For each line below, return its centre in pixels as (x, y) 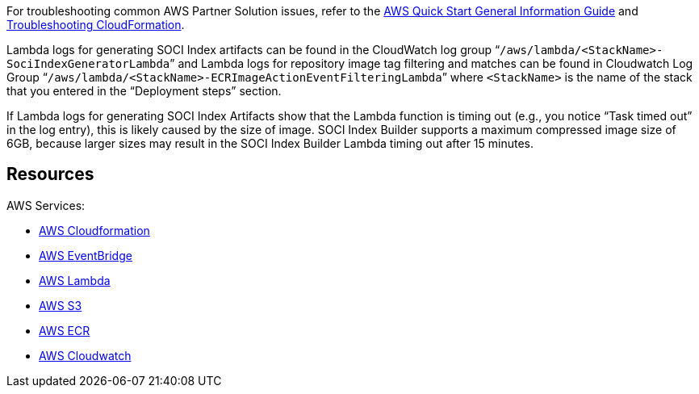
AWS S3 (61, 305)
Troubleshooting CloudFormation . (96, 25)
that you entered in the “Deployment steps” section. (144, 91)
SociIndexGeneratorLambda (88, 64)
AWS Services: (46, 205)
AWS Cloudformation (94, 230)
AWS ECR (65, 330)
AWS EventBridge (86, 255)
